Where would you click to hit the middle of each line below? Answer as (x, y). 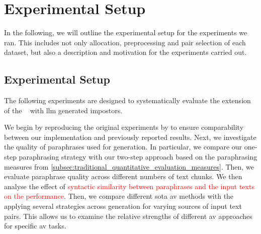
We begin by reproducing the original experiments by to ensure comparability (124, 127)
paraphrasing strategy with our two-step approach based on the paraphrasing (138, 157)
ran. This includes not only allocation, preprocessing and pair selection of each (125, 42)
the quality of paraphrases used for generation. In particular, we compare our (123, 147)
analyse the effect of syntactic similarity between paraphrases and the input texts (129, 186)
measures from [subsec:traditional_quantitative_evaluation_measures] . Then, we (129, 166)
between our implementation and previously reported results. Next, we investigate (130, 137)
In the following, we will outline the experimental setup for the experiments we (126, 32)
